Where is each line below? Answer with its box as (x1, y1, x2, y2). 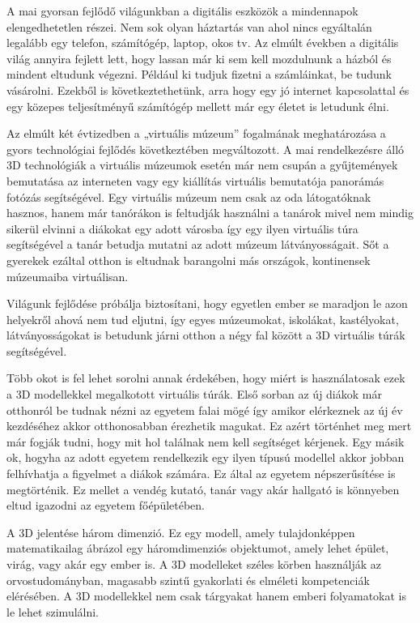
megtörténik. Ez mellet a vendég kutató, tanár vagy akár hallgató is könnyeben (6, 480, 400, 497)
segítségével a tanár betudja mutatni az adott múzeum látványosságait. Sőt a (6, 236, 389, 253)
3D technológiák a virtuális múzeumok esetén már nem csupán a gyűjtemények (6, 156, 398, 173)
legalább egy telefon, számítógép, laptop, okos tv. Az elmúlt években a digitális (6, 34, 399, 51)
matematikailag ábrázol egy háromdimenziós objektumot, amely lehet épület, (6, 540, 389, 557)
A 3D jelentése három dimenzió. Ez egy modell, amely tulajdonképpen (6, 523, 355, 540)
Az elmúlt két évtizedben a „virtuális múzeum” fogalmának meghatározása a (6, 125, 386, 142)
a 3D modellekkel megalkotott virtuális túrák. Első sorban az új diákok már (6, 386, 382, 403)
